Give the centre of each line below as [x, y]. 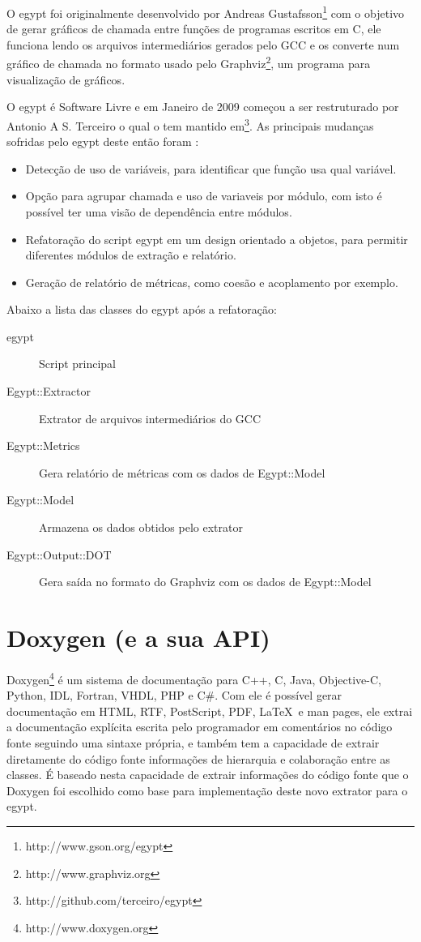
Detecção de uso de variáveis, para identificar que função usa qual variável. [211, 168]
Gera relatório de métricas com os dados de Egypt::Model [182, 472]
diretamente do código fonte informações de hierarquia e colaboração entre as [198, 758]
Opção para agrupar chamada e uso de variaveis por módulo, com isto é [204, 196]
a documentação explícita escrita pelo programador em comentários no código [200, 727]
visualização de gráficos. [66, 79]
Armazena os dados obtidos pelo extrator [141, 527]
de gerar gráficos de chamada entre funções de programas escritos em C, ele [194, 29]
